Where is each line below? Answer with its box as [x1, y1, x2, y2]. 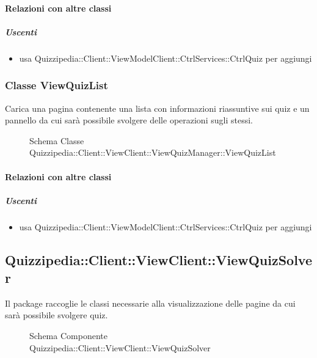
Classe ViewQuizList [5, 78, 108, 93]
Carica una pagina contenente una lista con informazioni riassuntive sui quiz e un [5, 101, 310, 114]
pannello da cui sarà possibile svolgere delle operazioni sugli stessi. [5, 114, 253, 126]
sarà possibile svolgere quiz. [5, 309, 108, 321]
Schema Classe [29, 134, 84, 147]
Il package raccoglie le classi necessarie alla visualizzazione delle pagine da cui [5, 296, 296, 309]
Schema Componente [29, 329, 107, 342]
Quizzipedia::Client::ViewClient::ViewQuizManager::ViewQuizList [29, 146, 276, 159]
